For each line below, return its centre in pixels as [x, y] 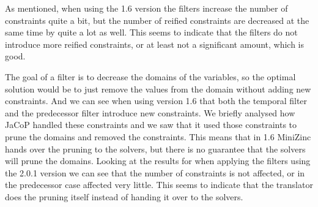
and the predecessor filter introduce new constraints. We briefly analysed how [150, 112]
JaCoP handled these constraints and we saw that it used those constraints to [151, 125]
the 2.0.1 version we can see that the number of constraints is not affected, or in [155, 172]
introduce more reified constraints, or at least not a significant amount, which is [155, 44]
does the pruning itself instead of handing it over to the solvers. [124, 196]
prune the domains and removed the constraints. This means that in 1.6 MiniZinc [158, 136]
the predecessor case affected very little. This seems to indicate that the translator [159, 185]
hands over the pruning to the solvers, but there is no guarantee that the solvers [155, 149]
